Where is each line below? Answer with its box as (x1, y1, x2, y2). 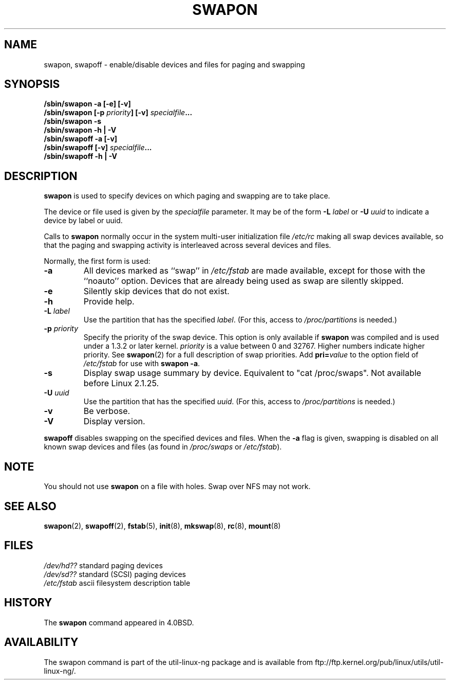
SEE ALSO (4, 499, 57, 513)
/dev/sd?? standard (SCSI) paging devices (44, 569, 186, 579)
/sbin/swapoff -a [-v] (44, 134, 118, 143)
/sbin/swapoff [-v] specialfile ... (44, 143, 152, 152)
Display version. (83, 416, 145, 427)
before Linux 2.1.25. (83, 378, 159, 389)
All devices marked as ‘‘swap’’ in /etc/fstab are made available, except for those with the (83, 265, 425, 276)
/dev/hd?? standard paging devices (44, 561, 163, 570)
